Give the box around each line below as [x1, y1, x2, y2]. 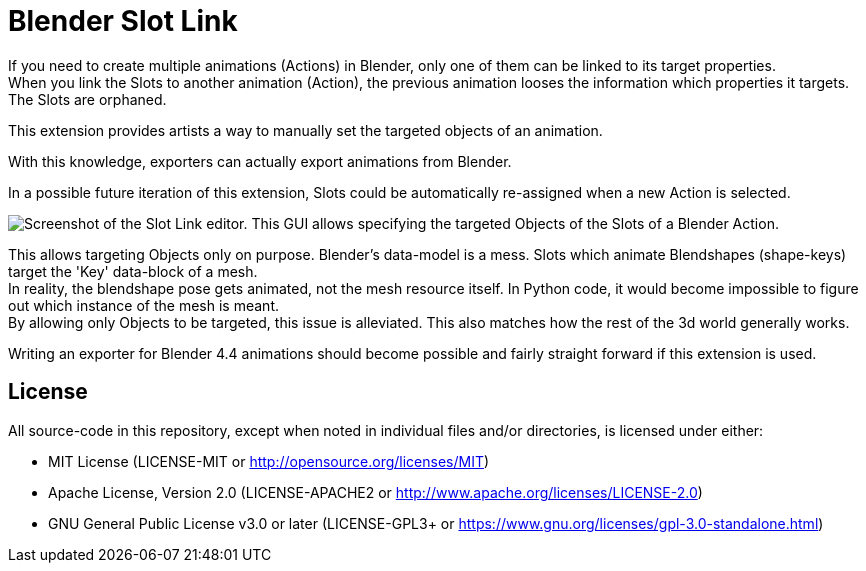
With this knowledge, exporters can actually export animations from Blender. [8, 152, 512, 170]
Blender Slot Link [8, 4, 238, 38]
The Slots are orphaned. [8, 90, 167, 108]
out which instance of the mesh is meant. [8, 296, 279, 314]
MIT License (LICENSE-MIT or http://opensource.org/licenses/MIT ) [48, 452, 490, 470]
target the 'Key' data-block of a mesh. [8, 262, 258, 280]
